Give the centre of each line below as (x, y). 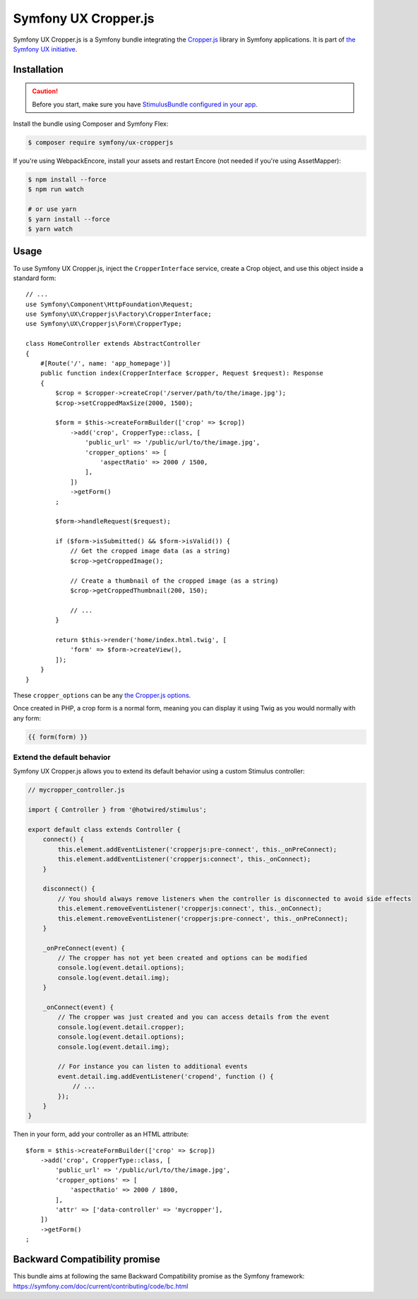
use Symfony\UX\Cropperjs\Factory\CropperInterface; (119, 314)
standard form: (35, 278)
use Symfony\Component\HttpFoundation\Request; (109, 304)
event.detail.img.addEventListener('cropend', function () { (166, 1076)
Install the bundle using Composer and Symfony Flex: (91, 124)
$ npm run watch (56, 189)
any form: (27, 718)
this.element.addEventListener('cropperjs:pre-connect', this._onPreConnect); (197, 849)
